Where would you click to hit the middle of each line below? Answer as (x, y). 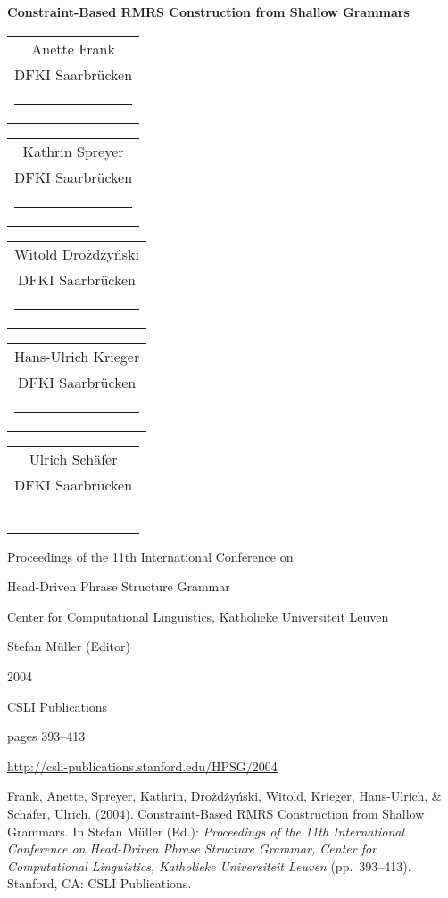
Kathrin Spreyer (73, 151)
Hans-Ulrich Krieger (77, 356)
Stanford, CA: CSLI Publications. (100, 883)
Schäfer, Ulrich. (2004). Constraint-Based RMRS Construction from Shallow (216, 813)
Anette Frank (73, 48)
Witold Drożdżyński (77, 253)
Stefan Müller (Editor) (69, 646)
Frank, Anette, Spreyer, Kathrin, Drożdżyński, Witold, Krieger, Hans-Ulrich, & (224, 796)
